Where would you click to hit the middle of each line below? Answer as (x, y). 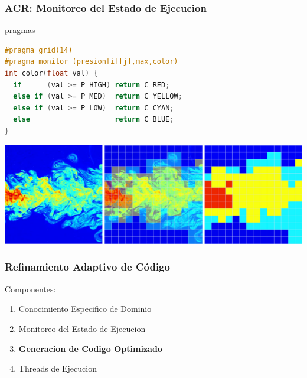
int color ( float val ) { (51, 73)
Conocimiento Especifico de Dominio (85, 309)
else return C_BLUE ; (94, 120)
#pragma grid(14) (39, 50)
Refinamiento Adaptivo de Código (87, 267)
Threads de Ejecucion (58, 368)
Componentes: (30, 289)
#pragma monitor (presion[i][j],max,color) (92, 62)
